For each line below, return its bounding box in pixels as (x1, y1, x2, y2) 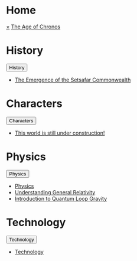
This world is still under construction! (14, 129, 105, 136)
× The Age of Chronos (6, 23, 61, 30)
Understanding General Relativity (14, 188, 96, 195)
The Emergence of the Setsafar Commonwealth (14, 76, 131, 83)
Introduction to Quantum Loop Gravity (14, 195, 107, 202)
